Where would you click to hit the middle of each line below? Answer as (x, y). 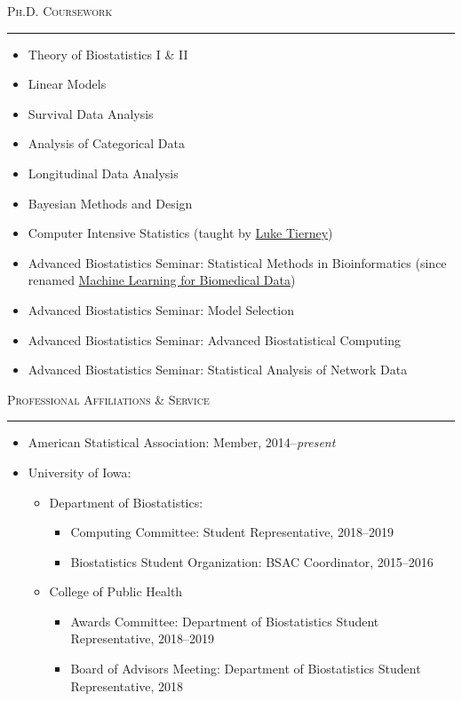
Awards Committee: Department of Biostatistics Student (225, 621)
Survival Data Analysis (91, 113)
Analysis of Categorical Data (106, 143)
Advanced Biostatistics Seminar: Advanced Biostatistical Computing (215, 339)
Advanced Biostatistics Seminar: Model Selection (161, 309)
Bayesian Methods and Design (110, 203)
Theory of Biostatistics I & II (108, 54)
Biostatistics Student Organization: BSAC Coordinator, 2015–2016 (252, 561)
